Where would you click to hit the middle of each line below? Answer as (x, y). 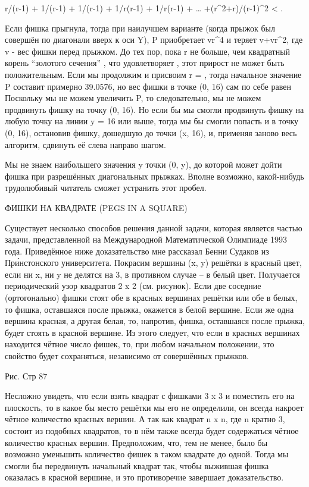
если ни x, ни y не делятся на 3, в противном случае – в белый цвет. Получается (152, 274)
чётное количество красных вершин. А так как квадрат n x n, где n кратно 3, (145, 419)
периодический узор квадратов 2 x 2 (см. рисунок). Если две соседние (133, 286)
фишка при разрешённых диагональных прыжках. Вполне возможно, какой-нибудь (154, 176)
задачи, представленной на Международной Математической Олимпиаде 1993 (146, 239)
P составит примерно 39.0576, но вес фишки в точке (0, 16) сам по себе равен (148, 86)
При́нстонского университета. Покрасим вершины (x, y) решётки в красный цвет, (153, 263)
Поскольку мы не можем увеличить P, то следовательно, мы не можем (133, 98)
